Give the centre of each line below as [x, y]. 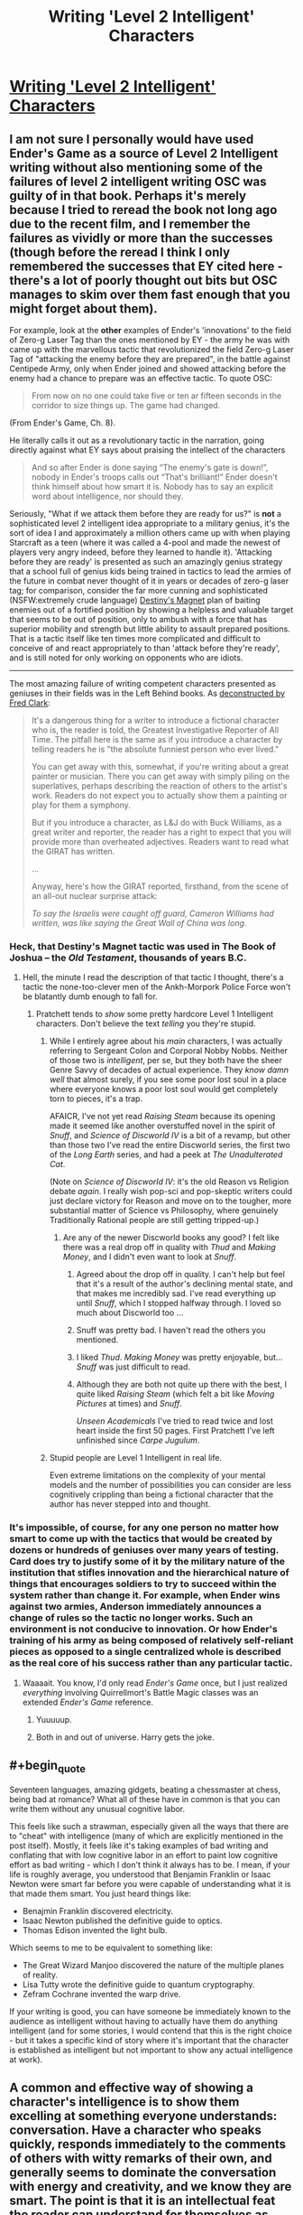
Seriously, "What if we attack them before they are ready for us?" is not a [146, 514]
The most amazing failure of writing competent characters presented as [143, 683]
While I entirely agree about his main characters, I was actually [165, 1042]
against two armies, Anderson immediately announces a [135, 1607]
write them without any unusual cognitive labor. [97, 1808]
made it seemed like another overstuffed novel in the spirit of [162, 1126]
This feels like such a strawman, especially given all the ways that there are [149, 1826]
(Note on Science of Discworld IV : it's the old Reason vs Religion [169, 1182]
